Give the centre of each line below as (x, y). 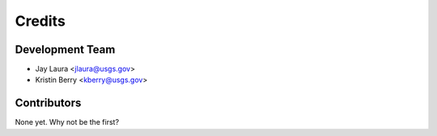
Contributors (48, 103)
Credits (40, 21)
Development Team (65, 49)
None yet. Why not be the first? (67, 122)
